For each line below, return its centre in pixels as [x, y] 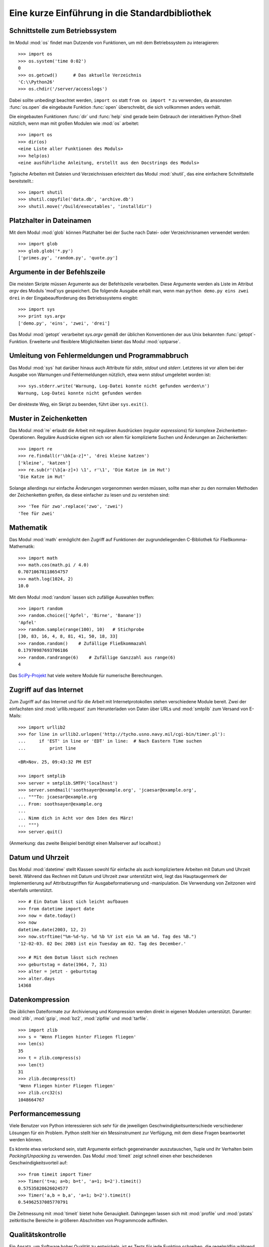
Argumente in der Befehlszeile [57, 272]
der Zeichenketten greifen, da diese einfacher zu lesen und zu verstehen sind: [89, 495]
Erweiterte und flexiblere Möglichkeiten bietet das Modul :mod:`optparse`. [105, 341]
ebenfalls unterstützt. [31, 890]
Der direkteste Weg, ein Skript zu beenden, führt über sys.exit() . [79, 405]
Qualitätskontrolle [38, 1235]
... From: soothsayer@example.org [60, 804]
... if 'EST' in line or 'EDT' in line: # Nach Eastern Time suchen [110, 741]
